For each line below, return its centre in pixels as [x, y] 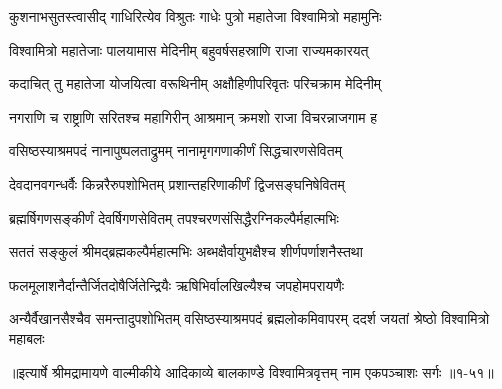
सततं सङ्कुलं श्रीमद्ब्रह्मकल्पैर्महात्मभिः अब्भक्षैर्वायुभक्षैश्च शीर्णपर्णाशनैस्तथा [186, 251]
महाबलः [27, 337]
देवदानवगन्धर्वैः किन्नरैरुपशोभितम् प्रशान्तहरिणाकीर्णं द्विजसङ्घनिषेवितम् [177, 183]
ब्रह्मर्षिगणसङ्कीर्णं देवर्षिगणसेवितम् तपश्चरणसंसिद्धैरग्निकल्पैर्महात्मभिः [174, 217]
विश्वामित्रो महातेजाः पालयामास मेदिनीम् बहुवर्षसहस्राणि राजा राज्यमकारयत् [189, 49]
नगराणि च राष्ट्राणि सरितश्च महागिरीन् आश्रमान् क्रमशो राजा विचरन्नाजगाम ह [193, 116]
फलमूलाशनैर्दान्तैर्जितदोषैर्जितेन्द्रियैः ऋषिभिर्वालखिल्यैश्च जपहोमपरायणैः [177, 284]
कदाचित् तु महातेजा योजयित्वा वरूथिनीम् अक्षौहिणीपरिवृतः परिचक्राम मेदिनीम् [195, 83]
